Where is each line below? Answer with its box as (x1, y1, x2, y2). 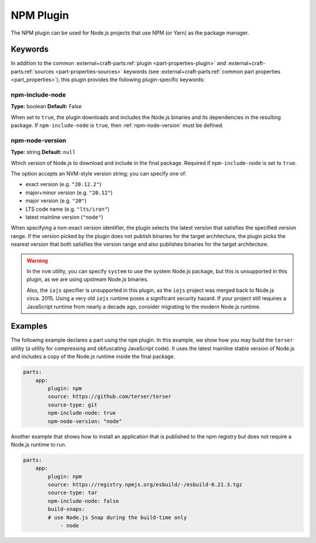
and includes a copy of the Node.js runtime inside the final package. (11, 353, 176, 360)
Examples (11, 321, 48, 331)
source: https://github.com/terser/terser (47, 393, 172, 400)
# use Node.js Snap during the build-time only (47, 514, 187, 521)
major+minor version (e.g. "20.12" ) (25, 189, 113, 196)
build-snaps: (47, 506, 85, 513)
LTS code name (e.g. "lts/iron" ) (25, 205, 110, 212)
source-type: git (47, 401, 98, 408)
